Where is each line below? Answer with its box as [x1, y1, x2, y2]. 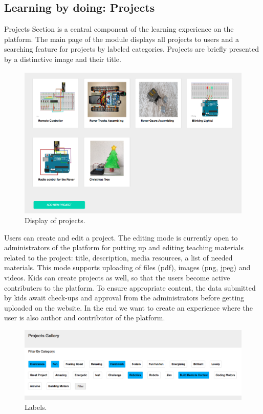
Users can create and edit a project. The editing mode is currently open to [4, 232, 238, 243]
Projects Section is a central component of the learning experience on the [4, 24, 234, 34]
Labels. [25, 402, 47, 412]
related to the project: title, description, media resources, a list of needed [4, 252, 233, 263]
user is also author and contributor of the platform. [4, 312, 165, 323]
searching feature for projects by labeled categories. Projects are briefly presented [4, 43, 259, 54]
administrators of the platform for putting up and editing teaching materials [4, 242, 244, 253]
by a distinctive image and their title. [4, 53, 121, 64]
